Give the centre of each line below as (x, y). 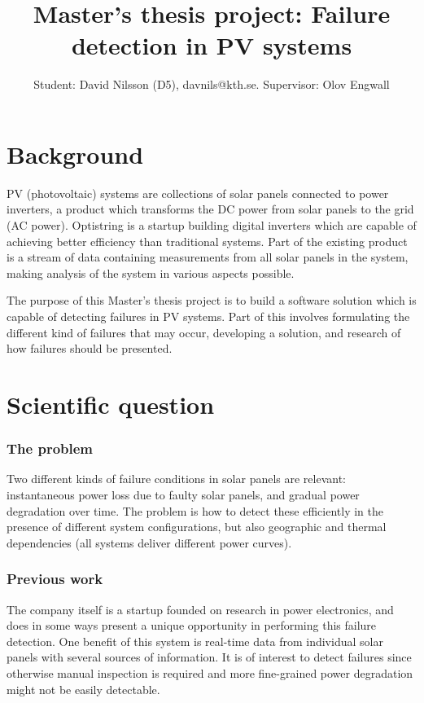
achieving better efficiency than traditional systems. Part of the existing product (207, 241)
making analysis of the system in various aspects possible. (151, 272)
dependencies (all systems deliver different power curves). (149, 542)
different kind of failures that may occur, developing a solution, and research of (204, 332)
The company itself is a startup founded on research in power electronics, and (200, 609)
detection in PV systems (212, 45)
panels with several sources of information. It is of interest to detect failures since (209, 657)
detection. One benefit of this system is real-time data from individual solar (195, 641)
